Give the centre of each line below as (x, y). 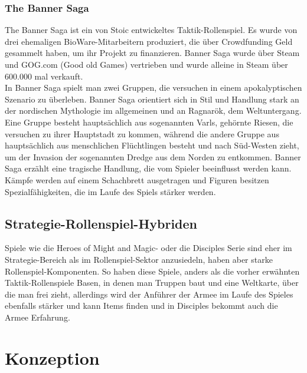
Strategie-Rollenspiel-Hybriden (101, 223)
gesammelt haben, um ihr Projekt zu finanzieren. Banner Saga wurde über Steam (152, 53)
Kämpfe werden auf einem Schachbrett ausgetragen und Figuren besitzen (137, 179)
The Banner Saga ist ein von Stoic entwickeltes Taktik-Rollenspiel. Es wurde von (151, 30)
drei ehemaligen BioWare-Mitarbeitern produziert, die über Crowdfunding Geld (149, 41)
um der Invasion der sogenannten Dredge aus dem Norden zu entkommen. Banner (153, 156)
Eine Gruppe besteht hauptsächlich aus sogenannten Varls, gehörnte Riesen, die (149, 122)
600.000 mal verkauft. (44, 76)
